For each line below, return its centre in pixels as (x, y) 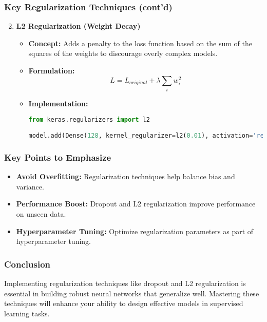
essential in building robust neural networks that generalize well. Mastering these (132, 293)
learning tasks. (27, 313)
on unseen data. (41, 213)
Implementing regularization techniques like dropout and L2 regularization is (125, 283)
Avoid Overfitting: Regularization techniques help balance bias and (126, 176)
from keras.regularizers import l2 (89, 119)
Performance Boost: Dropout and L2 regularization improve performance (136, 204)
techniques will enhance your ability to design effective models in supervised (124, 303)
